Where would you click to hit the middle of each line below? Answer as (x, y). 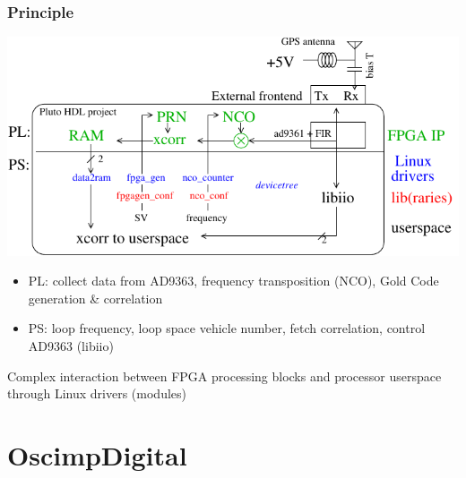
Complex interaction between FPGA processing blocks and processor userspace (224, 376)
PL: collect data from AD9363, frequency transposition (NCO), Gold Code (233, 281)
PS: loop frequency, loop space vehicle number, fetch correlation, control (227, 328)
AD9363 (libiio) (71, 345)
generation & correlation (95, 298)
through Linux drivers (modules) (97, 393)
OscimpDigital (97, 454)
